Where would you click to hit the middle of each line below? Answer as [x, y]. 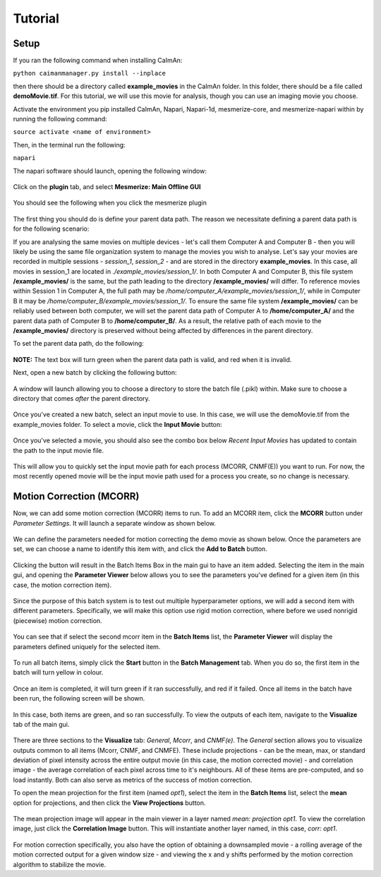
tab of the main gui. [41, 724]
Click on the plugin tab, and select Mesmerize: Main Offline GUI [107, 186]
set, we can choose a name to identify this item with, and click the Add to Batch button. [140, 549]
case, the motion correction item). [62, 585]
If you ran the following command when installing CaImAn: [98, 61]
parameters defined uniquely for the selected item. [87, 646]
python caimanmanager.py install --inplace [89, 73]
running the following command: [60, 119]
